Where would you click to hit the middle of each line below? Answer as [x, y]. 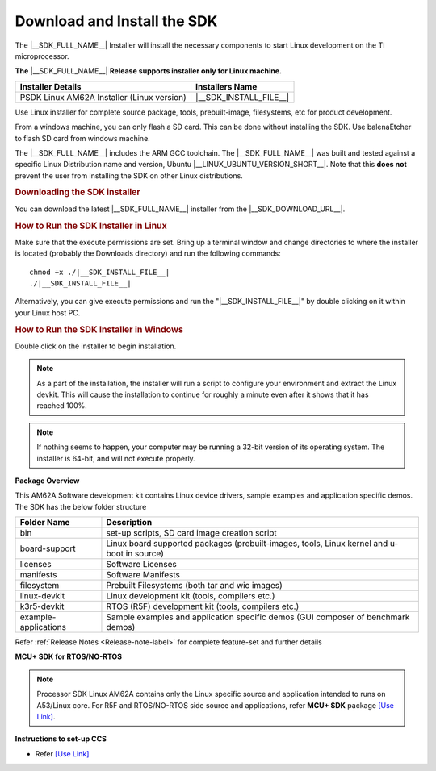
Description [129, 523]
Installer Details [50, 86]
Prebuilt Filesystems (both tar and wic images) [194, 586]
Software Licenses [142, 565]
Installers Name [226, 86]
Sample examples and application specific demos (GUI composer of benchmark [258, 617]
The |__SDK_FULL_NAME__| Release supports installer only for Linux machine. [149, 71]
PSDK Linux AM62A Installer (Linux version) [103, 97]
